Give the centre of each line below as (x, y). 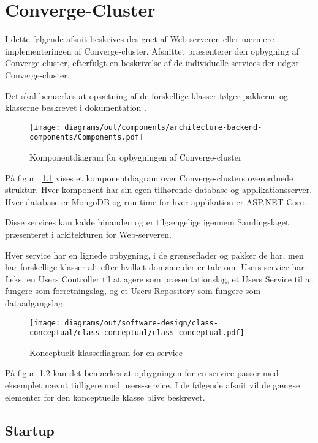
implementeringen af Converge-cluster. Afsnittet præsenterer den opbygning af (152, 51)
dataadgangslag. (35, 302)
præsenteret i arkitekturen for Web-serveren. (88, 234)
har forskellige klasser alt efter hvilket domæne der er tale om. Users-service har (155, 267)
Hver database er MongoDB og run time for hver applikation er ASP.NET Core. (156, 201)
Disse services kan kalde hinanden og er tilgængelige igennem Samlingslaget (147, 222)
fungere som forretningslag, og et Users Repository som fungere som (133, 291)
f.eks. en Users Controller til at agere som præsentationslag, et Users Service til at (159, 278)
